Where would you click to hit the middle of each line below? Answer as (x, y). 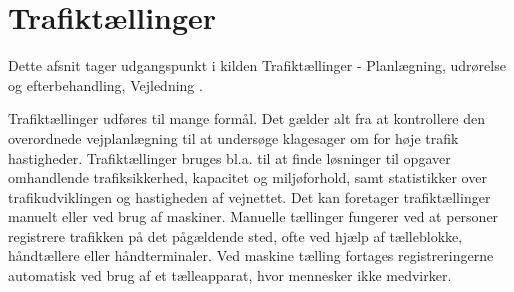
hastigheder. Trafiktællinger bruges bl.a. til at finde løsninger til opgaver (229, 157)
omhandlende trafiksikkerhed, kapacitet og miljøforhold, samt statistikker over (247, 177)
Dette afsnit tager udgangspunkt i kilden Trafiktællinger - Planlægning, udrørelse (257, 65)
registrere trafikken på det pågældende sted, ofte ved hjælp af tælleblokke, (235, 235)
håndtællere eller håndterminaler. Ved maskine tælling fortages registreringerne (251, 255)
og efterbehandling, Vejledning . (105, 84)
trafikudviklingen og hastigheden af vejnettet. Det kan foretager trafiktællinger (249, 196)
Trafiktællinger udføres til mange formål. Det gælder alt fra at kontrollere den (247, 118)
